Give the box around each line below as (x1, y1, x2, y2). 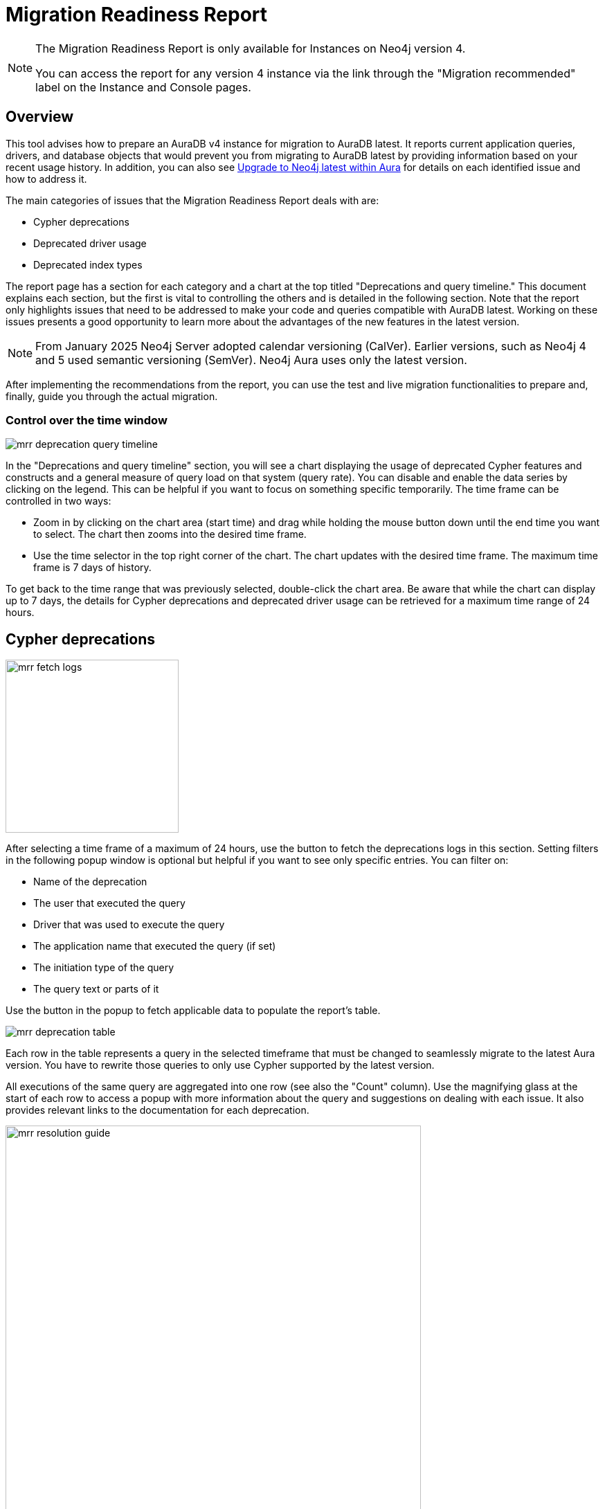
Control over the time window (6, 413, 168, 427)
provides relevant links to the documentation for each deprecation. (6, 1104, 309, 1117)
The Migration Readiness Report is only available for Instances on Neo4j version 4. (35, 41, 466, 55)
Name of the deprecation (33, 876, 147, 888)
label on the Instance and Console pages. (35, 80, 251, 94)
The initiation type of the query (33, 961, 174, 974)
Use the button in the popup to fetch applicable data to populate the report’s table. (6, 1004, 381, 1017)
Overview (6, 108, 74, 126)
